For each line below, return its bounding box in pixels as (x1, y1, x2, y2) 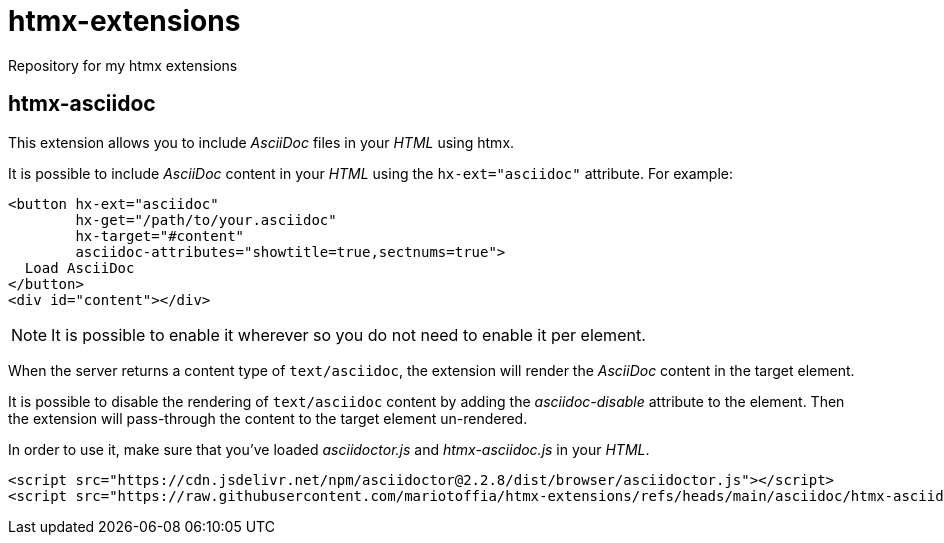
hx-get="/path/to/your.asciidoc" (75, 211, 337, 228)
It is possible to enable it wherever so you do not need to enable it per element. (51, 324, 646, 345)
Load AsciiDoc (24, 259, 135, 276)
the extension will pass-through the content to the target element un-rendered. (8, 409, 528, 427)
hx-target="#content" (75, 227, 245, 244)
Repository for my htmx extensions (8, 56, 238, 74)
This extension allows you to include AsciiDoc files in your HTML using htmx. (8, 133, 515, 151)
